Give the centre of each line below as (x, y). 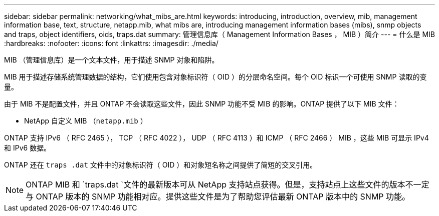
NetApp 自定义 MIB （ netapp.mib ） (86, 121)
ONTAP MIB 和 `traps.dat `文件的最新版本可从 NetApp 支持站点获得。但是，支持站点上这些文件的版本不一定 (228, 184)
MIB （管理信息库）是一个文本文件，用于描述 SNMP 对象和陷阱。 (112, 60)
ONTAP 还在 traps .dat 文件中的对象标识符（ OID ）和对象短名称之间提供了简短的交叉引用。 (161, 165)
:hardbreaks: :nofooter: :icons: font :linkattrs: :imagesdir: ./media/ (111, 43)
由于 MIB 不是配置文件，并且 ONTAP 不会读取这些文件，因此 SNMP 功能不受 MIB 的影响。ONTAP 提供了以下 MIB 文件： (202, 104)
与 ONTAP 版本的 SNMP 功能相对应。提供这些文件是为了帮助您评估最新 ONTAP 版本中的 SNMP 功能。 (218, 196)
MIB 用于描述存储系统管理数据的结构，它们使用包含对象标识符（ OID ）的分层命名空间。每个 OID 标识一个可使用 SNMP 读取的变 (215, 77)
